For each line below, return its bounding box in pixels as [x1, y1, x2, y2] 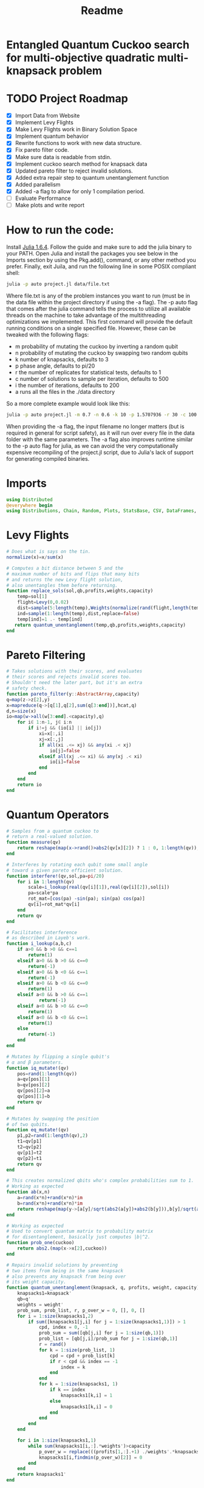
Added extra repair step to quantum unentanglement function [15, 174, 169, 181]
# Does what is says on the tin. [6, 549, 91, 555]
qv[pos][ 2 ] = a [17, 1088, 50, 1094]
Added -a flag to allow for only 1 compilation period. [15, 187, 145, 195]
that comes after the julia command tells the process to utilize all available [6, 305, 191, 312]
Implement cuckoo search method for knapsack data [15, 160, 148, 168]
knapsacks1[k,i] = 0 [60, 1403, 113, 1410]
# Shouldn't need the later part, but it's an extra [6, 680, 143, 686]
